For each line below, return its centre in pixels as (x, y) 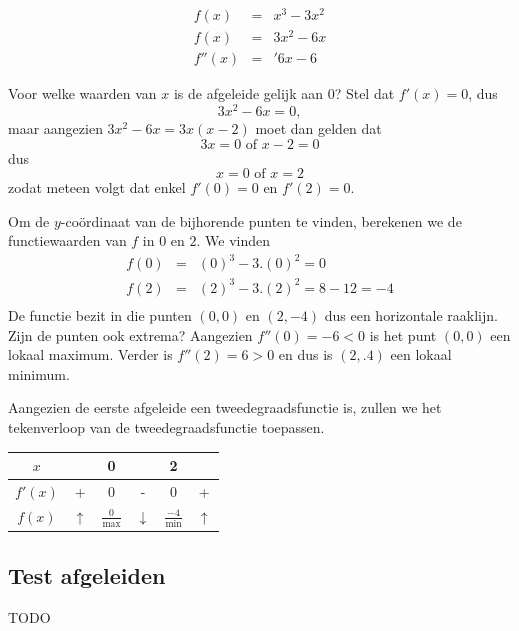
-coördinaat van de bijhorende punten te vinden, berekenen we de (261, 220)
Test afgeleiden (87, 574)
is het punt (403, 334)
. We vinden (233, 240)
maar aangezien (55, 127)
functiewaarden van (67, 240)
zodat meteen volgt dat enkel (97, 187)
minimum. (39, 373)
